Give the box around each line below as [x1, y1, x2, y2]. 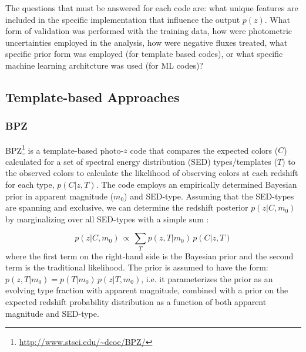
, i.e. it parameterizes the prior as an [141, 272, 273, 285]
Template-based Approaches [5, 87, 180, 106]
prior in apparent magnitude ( [5, 189, 114, 202]
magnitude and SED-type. [5, 307, 99, 319]
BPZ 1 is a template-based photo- [5, 142, 124, 156]
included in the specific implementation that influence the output [5, 13, 240, 25]
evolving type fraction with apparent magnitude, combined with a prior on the [5, 284, 288, 296]
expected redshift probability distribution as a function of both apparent [5, 296, 267, 308]
